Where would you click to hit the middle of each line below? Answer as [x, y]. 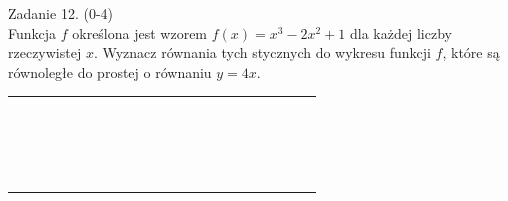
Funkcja [32, 32]
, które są [471, 52]
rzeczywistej [45, 52]
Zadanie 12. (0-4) [60, 13]
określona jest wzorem [140, 32]
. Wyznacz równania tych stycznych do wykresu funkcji [262, 52]
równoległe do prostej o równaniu [110, 71]
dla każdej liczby [401, 32]
